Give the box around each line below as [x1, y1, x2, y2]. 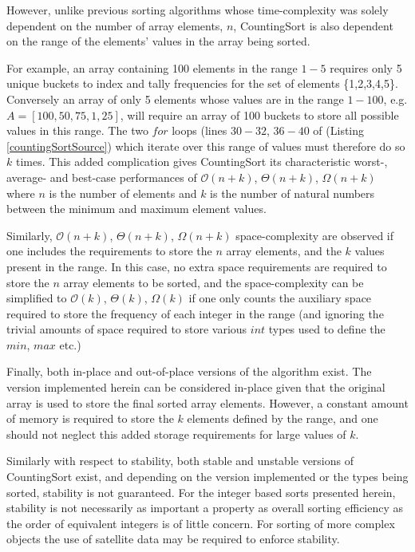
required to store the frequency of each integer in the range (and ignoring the [6, 305, 384, 321]
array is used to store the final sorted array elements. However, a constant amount [6, 394, 409, 411]
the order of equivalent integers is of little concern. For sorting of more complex [6, 515, 395, 531]
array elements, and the [226, 242, 342, 259]
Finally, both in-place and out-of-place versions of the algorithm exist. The [6, 363, 372, 380]
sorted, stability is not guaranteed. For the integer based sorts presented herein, [6, 483, 396, 500]
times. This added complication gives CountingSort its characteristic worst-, [15, 153, 388, 170]
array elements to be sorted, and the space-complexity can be [63, 274, 364, 290]
